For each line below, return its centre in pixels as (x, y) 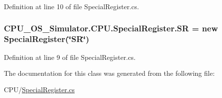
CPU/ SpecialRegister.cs (40, 89)
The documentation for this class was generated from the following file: (109, 73)
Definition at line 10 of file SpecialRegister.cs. (71, 6)
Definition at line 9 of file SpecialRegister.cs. (70, 57)
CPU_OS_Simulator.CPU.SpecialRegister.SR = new (111, 28)
